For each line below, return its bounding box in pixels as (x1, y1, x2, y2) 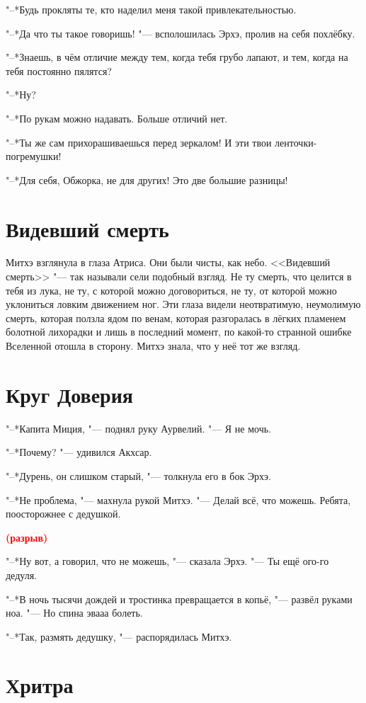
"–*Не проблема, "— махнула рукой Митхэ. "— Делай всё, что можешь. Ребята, (6, 492, 351, 507)
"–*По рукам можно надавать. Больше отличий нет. (6, 110, 228, 125)
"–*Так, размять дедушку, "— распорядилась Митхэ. (6, 629, 232, 644)
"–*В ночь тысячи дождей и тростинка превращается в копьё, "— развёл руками (6, 591, 353, 606)
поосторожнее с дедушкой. (6, 506, 121, 521)
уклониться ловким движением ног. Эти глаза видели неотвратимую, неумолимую (6, 297, 361, 312)
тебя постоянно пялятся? (6, 63, 112, 78)
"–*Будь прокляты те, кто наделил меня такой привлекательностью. (6, 2, 297, 16)
